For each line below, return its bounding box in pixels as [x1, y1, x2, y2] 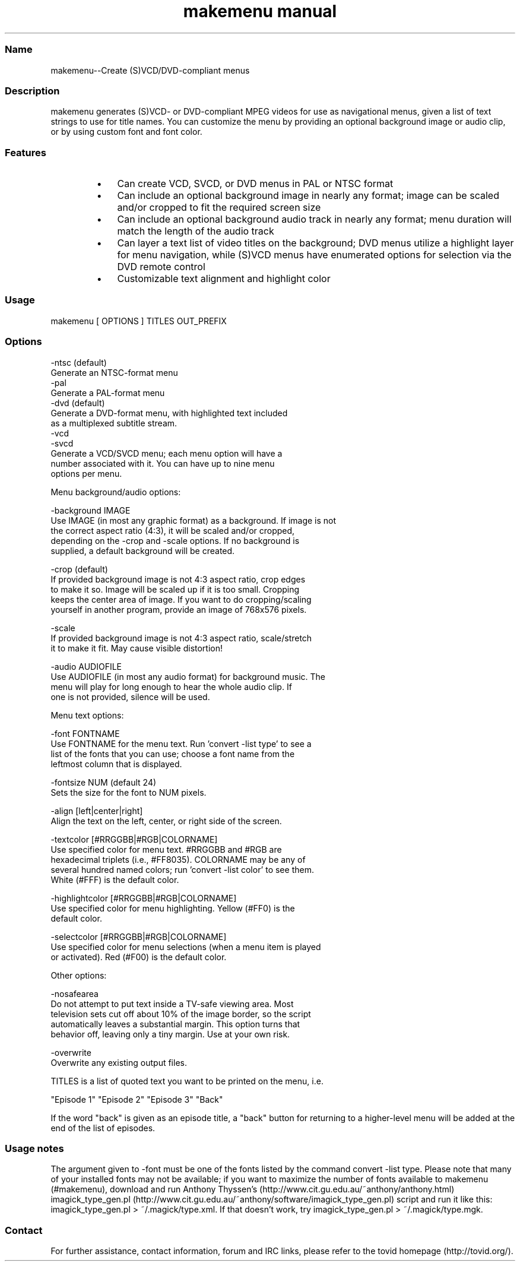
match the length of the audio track [117, 225, 274, 237]
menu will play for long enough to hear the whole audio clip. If [50, 681, 292, 692]
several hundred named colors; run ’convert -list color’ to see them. [50, 864, 314, 875]
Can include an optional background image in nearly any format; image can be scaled [117, 189, 499, 201]
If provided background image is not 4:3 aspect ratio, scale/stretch [50, 632, 312, 643]
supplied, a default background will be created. [50, 545, 235, 556]
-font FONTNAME [50, 728, 120, 739]
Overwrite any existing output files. [50, 1057, 187, 1068]
